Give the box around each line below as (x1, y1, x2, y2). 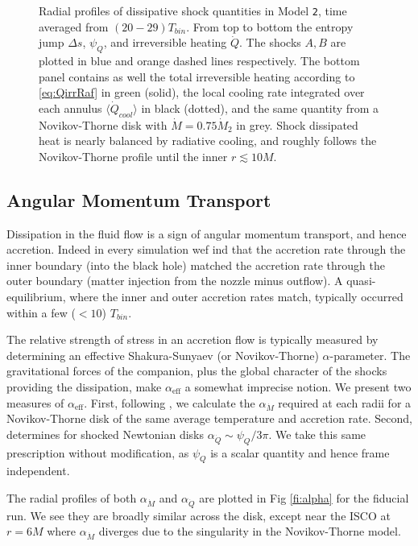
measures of (6, 394, 64, 411)
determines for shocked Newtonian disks (6, 425, 204, 442)
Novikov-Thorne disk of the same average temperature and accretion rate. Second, (6, 410, 412, 427)
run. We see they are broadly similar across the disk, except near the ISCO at (6, 507, 391, 523)
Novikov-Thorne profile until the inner (39, 147, 228, 164)
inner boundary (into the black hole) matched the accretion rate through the (6, 256, 386, 273)
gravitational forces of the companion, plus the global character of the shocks (6, 362, 387, 379)
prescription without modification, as (6, 444, 189, 461)
